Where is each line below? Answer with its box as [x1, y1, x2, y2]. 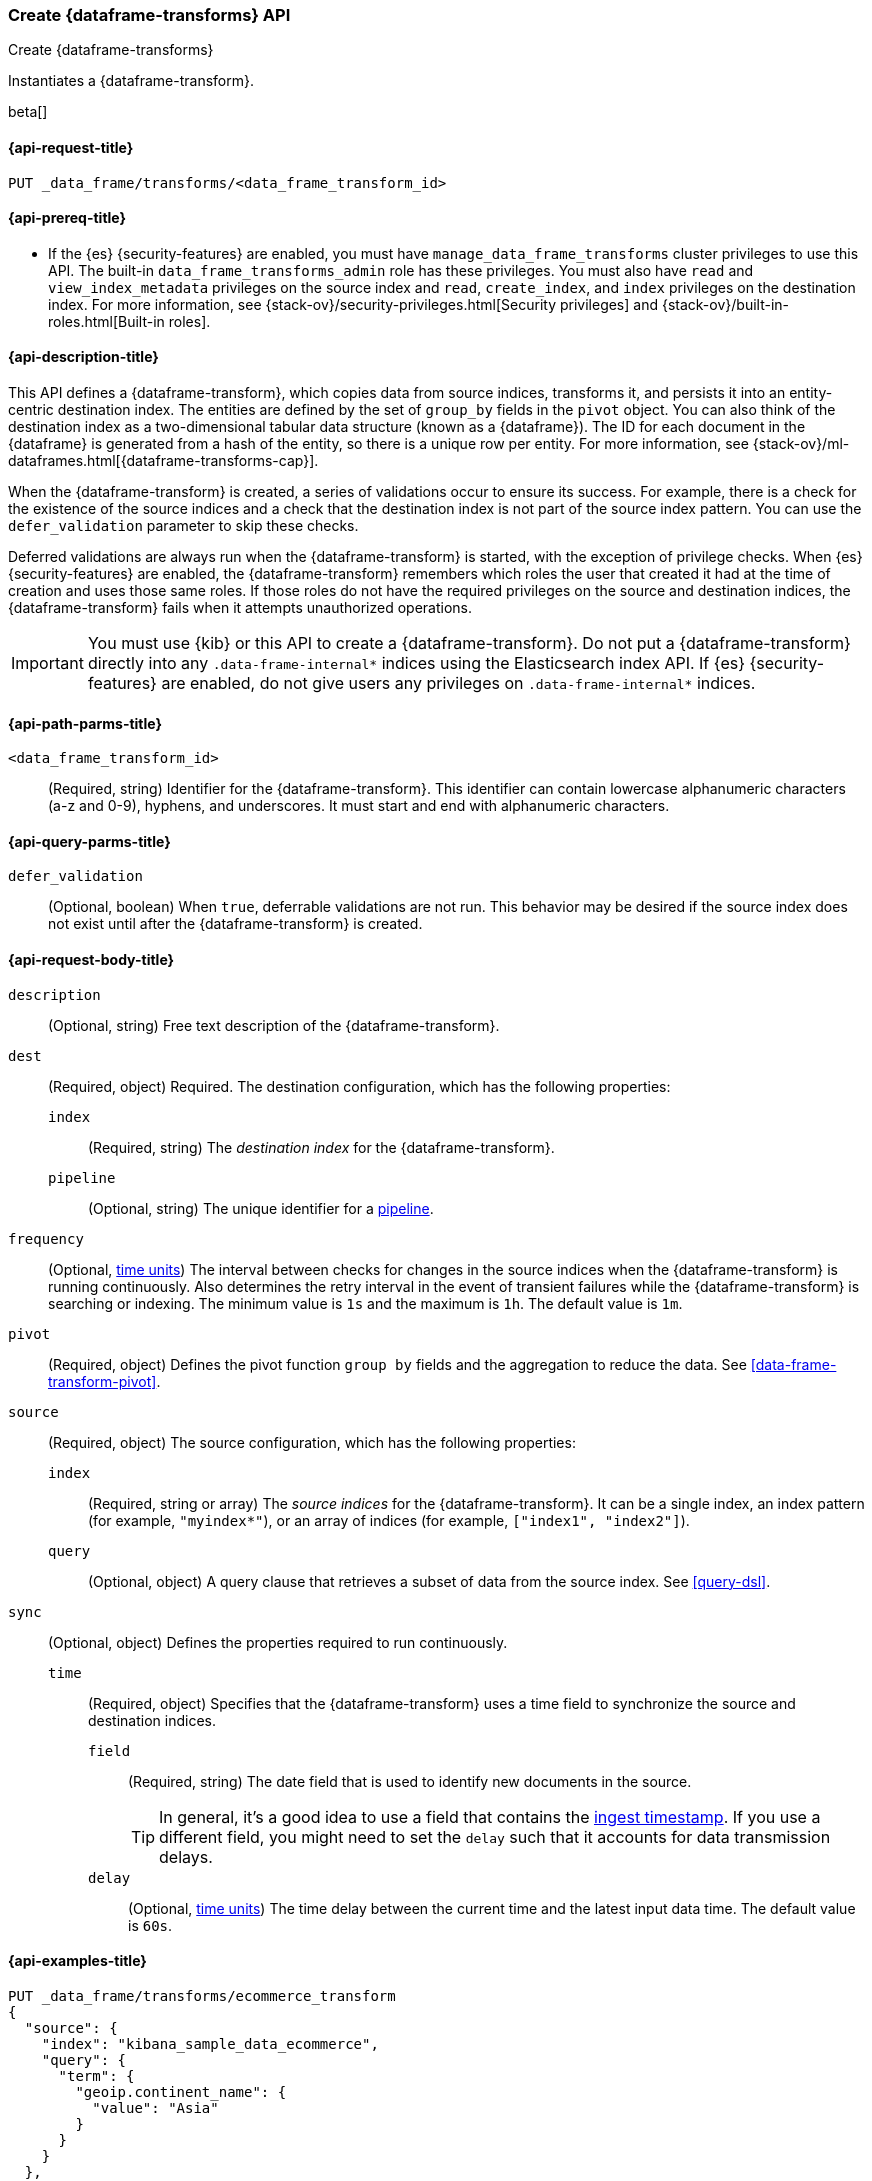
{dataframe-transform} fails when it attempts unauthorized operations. [8, 599, 472, 617]
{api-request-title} [8, 138, 134, 156]
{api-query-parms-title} [8, 832, 171, 850]
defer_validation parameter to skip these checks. [8, 517, 359, 535]
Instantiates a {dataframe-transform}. [8, 72, 254, 90]
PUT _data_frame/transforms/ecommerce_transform [8, 1987, 396, 2004]
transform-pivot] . [48, 1372, 161, 1390]
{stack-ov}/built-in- [661, 295, 789, 313]
